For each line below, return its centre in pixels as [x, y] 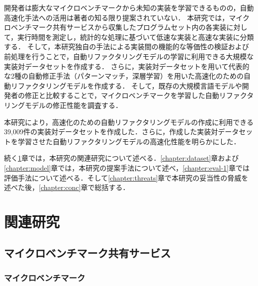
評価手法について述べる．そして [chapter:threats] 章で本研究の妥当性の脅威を [126, 177]
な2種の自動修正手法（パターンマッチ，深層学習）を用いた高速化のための [124, 76]
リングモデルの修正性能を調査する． [63, 105]
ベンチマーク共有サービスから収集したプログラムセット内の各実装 [119, 27]
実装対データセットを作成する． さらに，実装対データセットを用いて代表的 [127, 66]
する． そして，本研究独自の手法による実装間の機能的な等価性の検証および [127, 47]
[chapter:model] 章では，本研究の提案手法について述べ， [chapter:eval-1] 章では [127, 167]
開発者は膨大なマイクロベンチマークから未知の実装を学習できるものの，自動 [129, 7]
